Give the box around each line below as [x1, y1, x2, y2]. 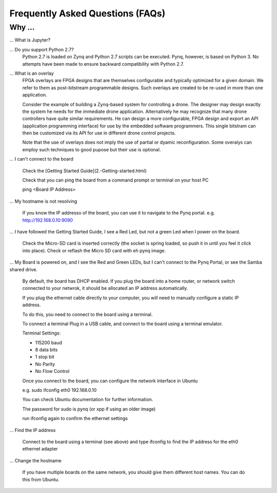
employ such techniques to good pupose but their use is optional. [22, 146, 161, 152]
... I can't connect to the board [9, 156, 74, 162]
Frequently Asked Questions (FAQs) [9, 8, 166, 19]
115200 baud [35, 339, 63, 346]
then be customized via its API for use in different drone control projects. [22, 130, 176, 136]
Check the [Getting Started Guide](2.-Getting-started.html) [22, 167, 147, 174]
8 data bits [35, 347, 58, 353]
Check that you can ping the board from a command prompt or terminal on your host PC [22, 177, 209, 183]
